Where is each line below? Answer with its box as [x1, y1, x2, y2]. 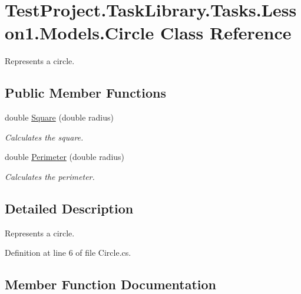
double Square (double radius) [5, 111, 114, 123]
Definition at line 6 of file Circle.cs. [5, 246, 131, 259]
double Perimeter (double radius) [5, 151, 125, 163]
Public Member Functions [5, 83, 166, 102]
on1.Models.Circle [5, 21, 154, 45]
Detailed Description [5, 199, 134, 217]
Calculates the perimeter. [5, 170, 95, 182]
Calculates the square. [5, 131, 84, 143]
